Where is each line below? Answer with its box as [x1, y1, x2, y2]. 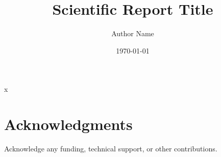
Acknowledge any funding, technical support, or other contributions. [4, 143, 217, 154]
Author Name [111, 28, 154, 39]
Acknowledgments [4, 114, 133, 135]
